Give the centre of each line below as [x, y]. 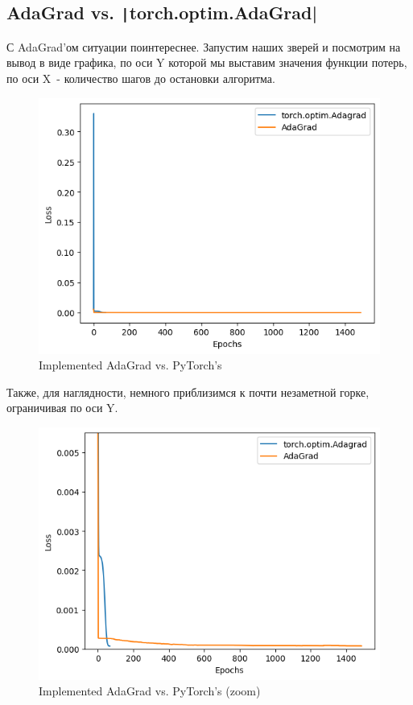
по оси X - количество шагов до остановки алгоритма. [141, 78]
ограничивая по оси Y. [62, 408]
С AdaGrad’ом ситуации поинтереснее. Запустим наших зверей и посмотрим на [204, 46]
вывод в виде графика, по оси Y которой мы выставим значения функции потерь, [207, 62]
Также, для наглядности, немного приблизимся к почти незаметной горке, [188, 392]
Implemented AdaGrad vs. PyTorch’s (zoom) [150, 691]
